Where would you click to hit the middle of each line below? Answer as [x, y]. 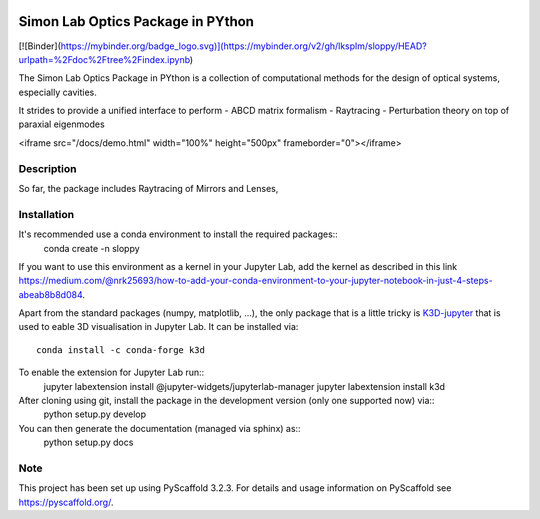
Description [47, 168]
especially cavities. [57, 92]
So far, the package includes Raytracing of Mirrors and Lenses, [148, 188]
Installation [46, 214]
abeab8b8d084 [50, 294]
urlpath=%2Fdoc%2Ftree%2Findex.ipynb [104, 59]
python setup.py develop [95, 414]
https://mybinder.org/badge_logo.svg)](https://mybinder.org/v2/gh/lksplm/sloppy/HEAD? [243, 46]
